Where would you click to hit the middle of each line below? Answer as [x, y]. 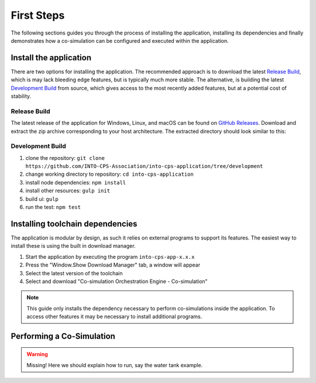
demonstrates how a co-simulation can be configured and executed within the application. [120, 40]
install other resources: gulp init [68, 191]
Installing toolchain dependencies [74, 223]
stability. [21, 96]
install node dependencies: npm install [75, 182]
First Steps [38, 15]
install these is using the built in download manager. [73, 246]
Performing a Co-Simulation [63, 336]
